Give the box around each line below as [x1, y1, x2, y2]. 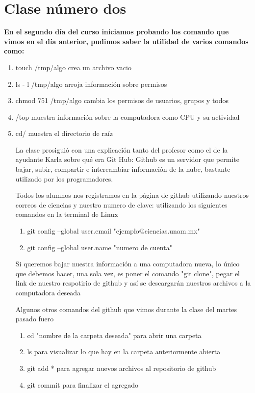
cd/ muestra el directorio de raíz [15, 128, 113, 138]
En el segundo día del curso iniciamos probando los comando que [4, 26, 229, 37]
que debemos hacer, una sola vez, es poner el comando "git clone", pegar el [15, 268, 240, 278]
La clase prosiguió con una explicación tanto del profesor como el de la [15, 144, 228, 155]
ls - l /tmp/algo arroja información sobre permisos [15, 79, 167, 89]
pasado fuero [15, 314, 54, 324]
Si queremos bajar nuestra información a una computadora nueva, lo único [15, 259, 240, 269]
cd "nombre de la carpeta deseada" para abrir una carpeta [27, 330, 202, 340]
